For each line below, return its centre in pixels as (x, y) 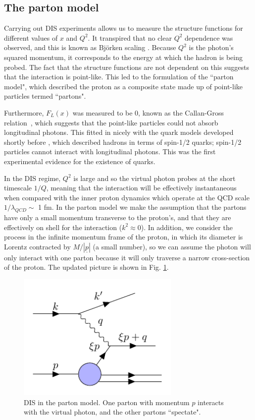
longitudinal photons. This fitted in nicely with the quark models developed (119, 132)
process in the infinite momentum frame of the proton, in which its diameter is (124, 237)
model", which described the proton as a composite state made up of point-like (123, 86)
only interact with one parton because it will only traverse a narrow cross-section (127, 257)
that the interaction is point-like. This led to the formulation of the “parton (119, 77)
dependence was (209, 37)
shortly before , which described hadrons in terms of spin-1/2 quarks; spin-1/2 (123, 142)
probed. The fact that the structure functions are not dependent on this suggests (127, 67)
